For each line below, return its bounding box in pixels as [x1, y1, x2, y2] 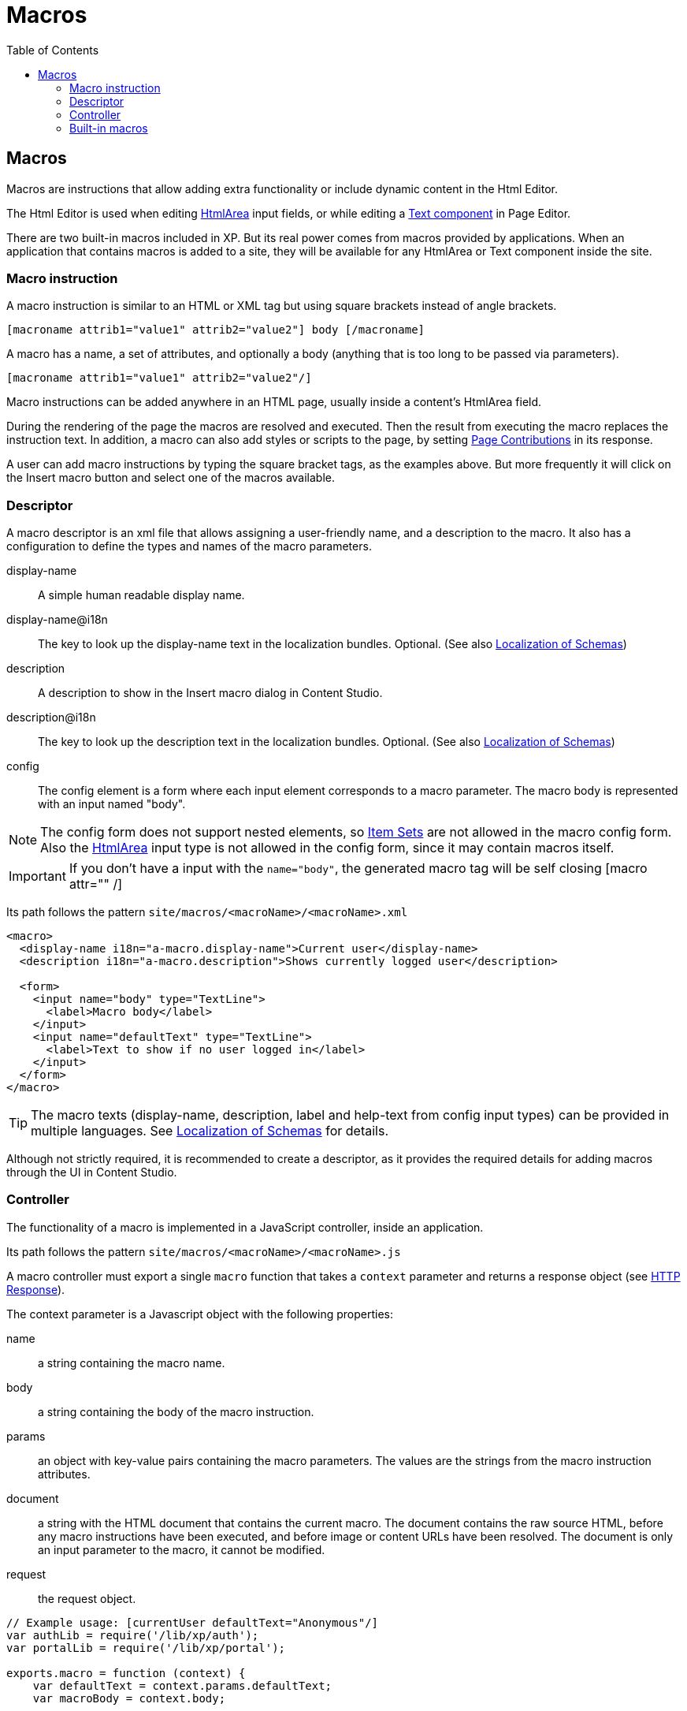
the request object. [38, 1591, 136, 1605]
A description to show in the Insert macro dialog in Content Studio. [38, 686, 383, 700]
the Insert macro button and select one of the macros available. [6, 471, 336, 485]
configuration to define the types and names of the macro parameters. [6, 539, 372, 554]
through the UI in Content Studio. [6, 1165, 177, 1180]
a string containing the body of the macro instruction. [38, 1404, 314, 1418]
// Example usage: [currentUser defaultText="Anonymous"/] [6, 1616, 379, 1629]
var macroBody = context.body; [32, 1691, 226, 1705]
